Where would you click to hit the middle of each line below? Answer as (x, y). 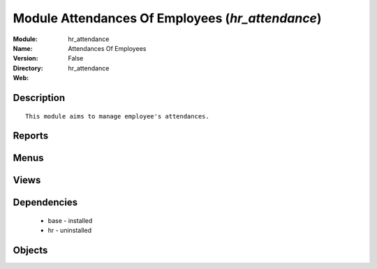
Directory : (28, 68)
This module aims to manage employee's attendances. (117, 116)
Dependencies (45, 202)
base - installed (70, 220)
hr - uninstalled (70, 231)
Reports (31, 136)
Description (39, 98)
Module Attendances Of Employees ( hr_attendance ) (167, 18)
